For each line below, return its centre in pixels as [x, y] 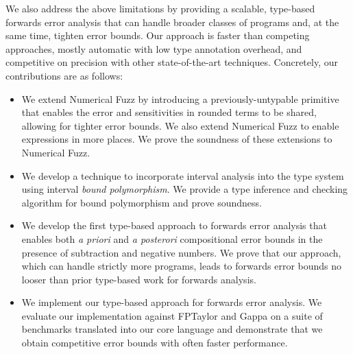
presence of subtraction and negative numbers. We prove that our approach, [181, 252]
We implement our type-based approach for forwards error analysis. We [172, 302]
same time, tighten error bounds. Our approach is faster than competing [158, 35]
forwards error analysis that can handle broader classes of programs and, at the [172, 22]
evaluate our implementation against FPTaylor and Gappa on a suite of [172, 315]
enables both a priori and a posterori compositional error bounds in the [172, 238]
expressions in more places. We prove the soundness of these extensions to [177, 139]
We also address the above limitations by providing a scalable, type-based [160, 8]
